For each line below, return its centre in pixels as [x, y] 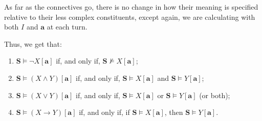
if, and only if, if [104, 112]
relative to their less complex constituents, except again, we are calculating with [130, 17]
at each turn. [67, 27]
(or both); [215, 95]
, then [174, 112]
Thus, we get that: [33, 43]
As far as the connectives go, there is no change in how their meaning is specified [131, 7]
